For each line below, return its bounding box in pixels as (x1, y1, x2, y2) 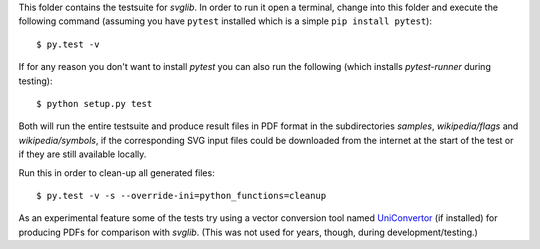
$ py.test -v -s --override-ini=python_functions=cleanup (36, 190, 327, 201)
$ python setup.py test (36, 98, 153, 109)
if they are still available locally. (18, 148, 147, 160)
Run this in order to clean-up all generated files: (18, 166, 215, 179)
